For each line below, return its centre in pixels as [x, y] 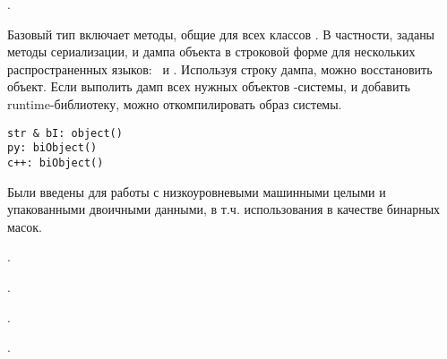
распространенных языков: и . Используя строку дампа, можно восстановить [220, 68]
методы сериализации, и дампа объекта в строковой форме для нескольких [211, 51]
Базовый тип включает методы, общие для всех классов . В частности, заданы [221, 34]
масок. [25, 226]
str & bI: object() [65, 133]
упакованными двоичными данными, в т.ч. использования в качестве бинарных [224, 209]
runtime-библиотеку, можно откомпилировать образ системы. [175, 103]
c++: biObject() [56, 162]
